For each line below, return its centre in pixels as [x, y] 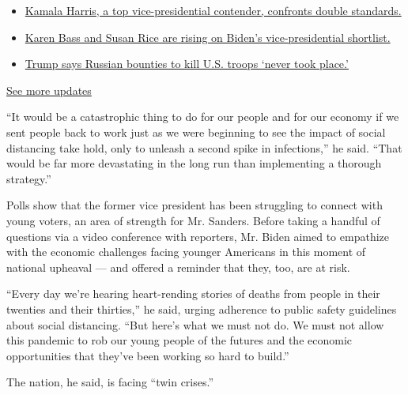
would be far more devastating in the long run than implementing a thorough [194, 163]
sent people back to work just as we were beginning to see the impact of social [196, 132]
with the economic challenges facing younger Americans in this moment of [186, 252]
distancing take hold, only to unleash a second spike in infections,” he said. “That [204, 147]
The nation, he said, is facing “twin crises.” [110, 382]
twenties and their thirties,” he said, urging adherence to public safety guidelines [202, 308]
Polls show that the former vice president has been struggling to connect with [195, 205]
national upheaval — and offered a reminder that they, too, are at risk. [178, 267]
